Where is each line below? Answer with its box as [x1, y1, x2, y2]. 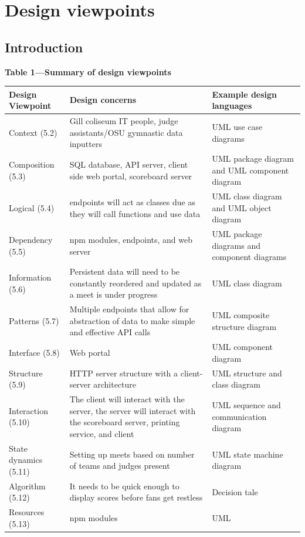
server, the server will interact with [69, 404, 196, 416]
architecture [93, 378, 137, 391]
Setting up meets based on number [69, 448, 195, 460]
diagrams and [212, 239, 260, 251]
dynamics [9, 453, 43, 466]
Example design [212, 88, 277, 100]
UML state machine [212, 448, 283, 460]
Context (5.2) [9, 126, 57, 138]
